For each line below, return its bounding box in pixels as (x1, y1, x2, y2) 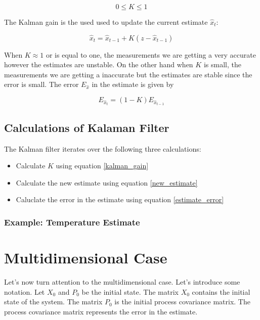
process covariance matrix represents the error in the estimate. (4, 306, 198, 316)
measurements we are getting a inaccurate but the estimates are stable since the (4, 69, 252, 79)
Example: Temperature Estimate (4, 215, 140, 228)
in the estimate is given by (92, 79, 174, 89)
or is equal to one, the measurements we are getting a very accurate (46, 49, 256, 60)
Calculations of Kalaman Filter (4, 119, 169, 135)
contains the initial (192, 286, 250, 297)
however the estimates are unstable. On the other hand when (4, 59, 193, 70)
